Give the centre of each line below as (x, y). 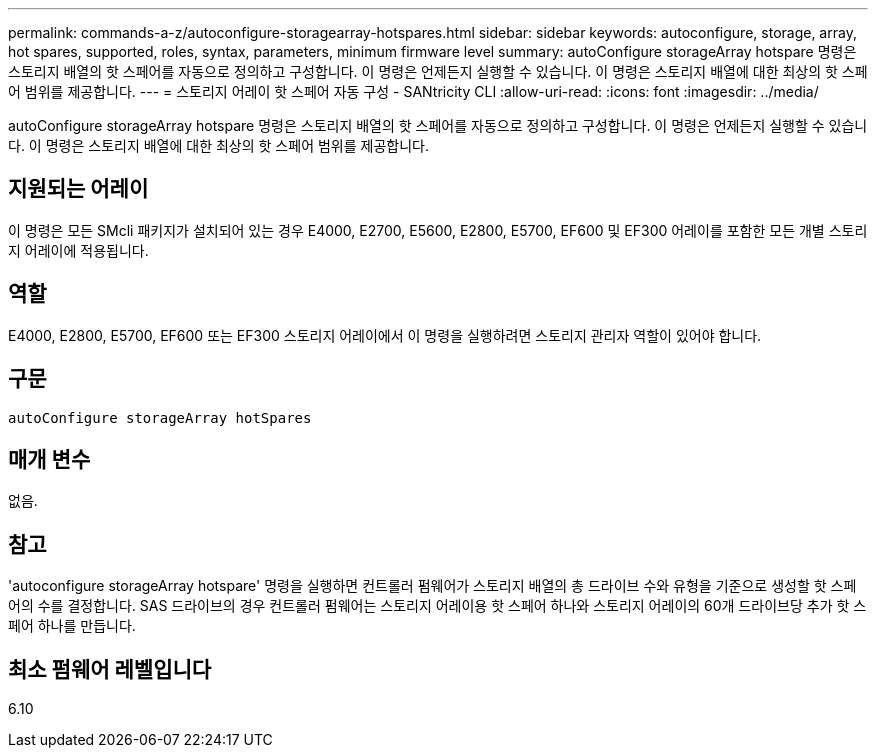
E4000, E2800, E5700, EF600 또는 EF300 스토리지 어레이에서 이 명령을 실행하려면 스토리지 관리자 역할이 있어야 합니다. (385, 335)
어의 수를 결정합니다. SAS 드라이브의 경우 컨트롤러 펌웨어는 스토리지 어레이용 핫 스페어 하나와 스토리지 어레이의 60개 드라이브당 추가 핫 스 (437, 606)
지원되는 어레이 (78, 189)
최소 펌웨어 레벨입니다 (110, 669)
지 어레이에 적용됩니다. (78, 250)
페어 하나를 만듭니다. (72, 626)
